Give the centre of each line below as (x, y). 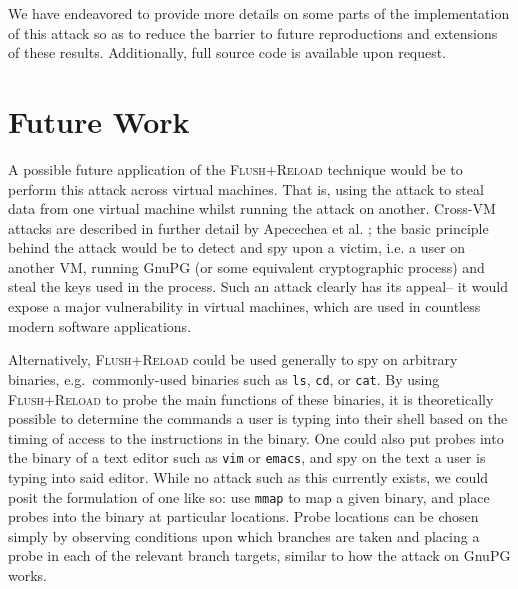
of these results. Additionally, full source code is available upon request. (227, 52)
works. (28, 574)
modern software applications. (100, 325)
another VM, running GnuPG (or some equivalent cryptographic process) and (246, 266)
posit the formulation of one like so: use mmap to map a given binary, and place (249, 496)
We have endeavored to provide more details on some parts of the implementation (259, 13)
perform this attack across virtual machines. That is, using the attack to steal (246, 188)
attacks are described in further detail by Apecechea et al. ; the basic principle (248, 227)
